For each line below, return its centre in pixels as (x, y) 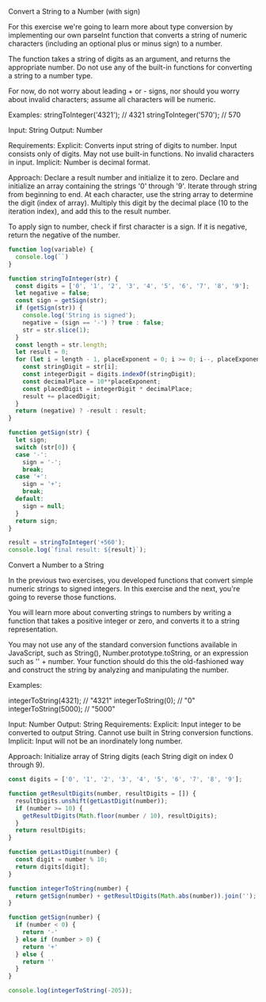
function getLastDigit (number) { (63, 852)
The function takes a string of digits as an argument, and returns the (120, 59)
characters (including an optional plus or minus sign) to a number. (116, 44)
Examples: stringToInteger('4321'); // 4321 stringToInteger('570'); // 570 (125, 115)
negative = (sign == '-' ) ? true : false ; (93, 323)
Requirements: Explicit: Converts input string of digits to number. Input (123, 145)
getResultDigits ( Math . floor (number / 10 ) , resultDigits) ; (120, 816)
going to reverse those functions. (62, 598)
